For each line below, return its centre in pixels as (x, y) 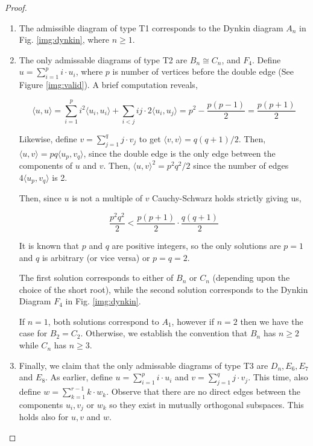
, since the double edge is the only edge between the (179, 153)
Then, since (40, 198)
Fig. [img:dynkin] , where (64, 39)
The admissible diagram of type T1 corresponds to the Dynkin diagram (151, 27)
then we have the (272, 321)
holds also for (44, 417)
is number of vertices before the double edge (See (203, 71)
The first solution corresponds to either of (96, 278)
